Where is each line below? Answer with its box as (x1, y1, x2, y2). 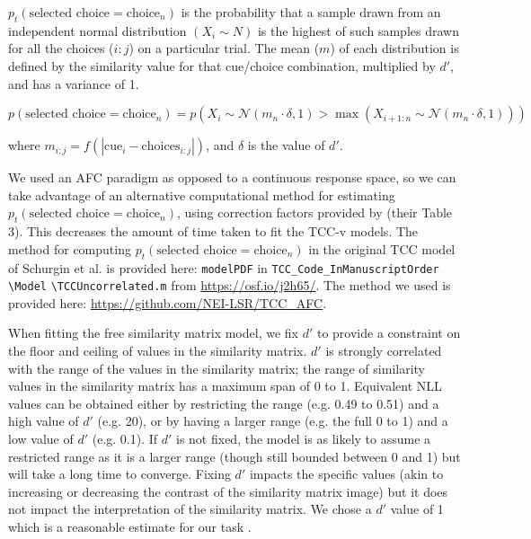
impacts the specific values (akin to (249, 464, 444, 483)
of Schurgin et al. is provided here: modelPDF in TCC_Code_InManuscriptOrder (8, 258, 439, 277)
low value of (8, 429, 74, 448)
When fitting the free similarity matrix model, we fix (8, 323, 298, 342)
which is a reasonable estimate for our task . (8, 517, 252, 535)
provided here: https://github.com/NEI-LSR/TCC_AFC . (8, 293, 327, 312)
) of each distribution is (330, 39, 459, 57)
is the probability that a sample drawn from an (181, 3, 441, 21)
